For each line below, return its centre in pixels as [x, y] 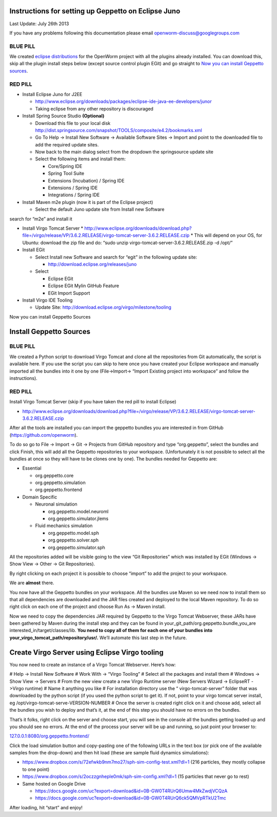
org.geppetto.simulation [60, 482]
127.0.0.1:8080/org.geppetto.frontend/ [50, 736]
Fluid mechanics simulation [64, 526]
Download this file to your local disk [73, 123]
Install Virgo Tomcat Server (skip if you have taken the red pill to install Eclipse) [93, 402]
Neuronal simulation [56, 504]
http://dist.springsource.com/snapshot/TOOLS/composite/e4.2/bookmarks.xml [118, 130]
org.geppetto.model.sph [74, 533]
